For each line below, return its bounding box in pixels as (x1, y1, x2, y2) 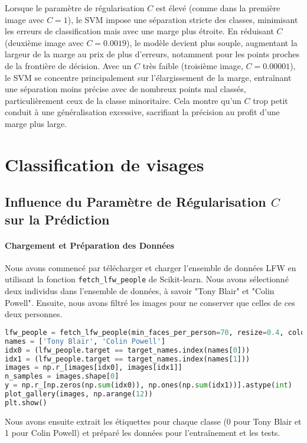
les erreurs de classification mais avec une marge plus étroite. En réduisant (5, 25, 274, 37)
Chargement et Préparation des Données (5, 239, 175, 251)
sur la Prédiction (5, 210, 110, 228)
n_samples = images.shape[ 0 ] (5, 372, 119, 381)
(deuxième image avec (5, 36, 84, 48)
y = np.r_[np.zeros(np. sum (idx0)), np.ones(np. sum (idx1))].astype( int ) (5, 381, 292, 390)
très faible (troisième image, (142, 59, 243, 71)
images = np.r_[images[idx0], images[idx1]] (5, 363, 182, 372)
